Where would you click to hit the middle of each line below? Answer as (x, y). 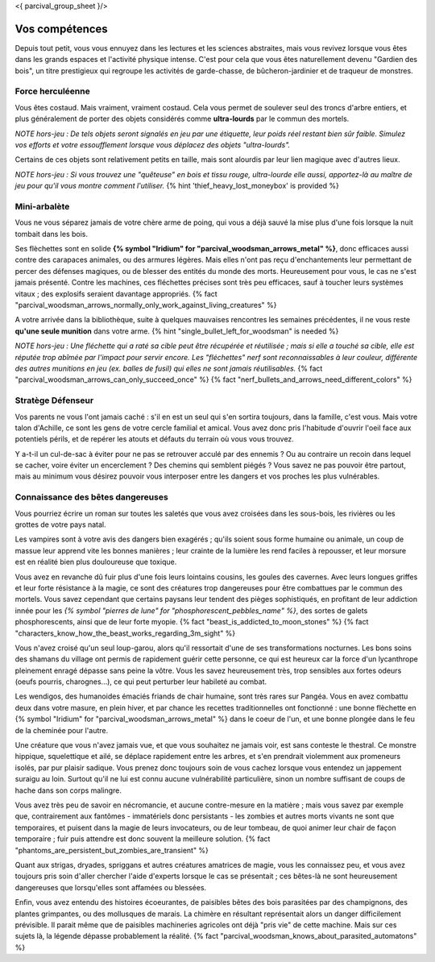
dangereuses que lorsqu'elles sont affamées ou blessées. (111, 887)
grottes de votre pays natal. (60, 525)
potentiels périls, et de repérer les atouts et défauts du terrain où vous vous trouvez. (154, 439)
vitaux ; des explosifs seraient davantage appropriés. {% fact (116, 293)
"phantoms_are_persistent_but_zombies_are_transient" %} (112, 850)
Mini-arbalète (42, 206)
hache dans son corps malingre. (68, 790)
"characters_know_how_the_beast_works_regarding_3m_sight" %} (125, 633)
